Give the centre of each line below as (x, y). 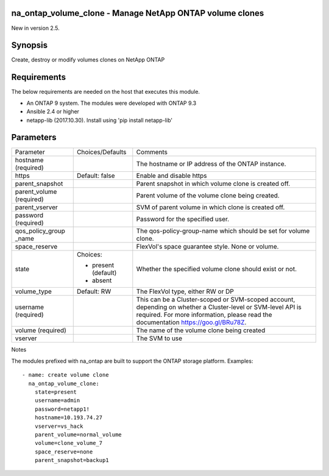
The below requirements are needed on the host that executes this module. (106, 92)
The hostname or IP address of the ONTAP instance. (211, 164)
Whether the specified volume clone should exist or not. (216, 269)
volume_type (33, 291)
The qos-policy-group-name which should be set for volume (223, 231)
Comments (152, 152)
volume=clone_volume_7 (69, 443)
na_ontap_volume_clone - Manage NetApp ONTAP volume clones (138, 13)
